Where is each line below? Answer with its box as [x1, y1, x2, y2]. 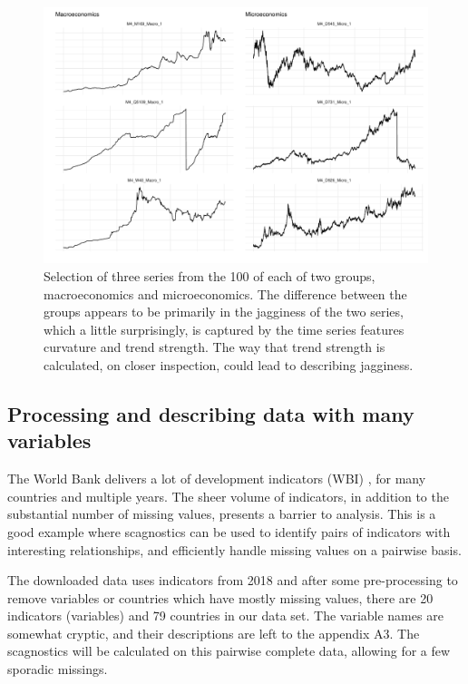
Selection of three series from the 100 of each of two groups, [44, 266, 375, 285]
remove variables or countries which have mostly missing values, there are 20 [7, 588, 434, 607]
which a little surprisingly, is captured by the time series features [44, 319, 405, 338]
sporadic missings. [7, 660, 108, 679]
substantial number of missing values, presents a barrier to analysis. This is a [7, 504, 436, 523]
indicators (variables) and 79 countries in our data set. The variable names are [7, 606, 444, 625]
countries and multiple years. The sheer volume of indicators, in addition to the [7, 486, 449, 505]
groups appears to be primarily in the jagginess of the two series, [44, 302, 404, 321]
